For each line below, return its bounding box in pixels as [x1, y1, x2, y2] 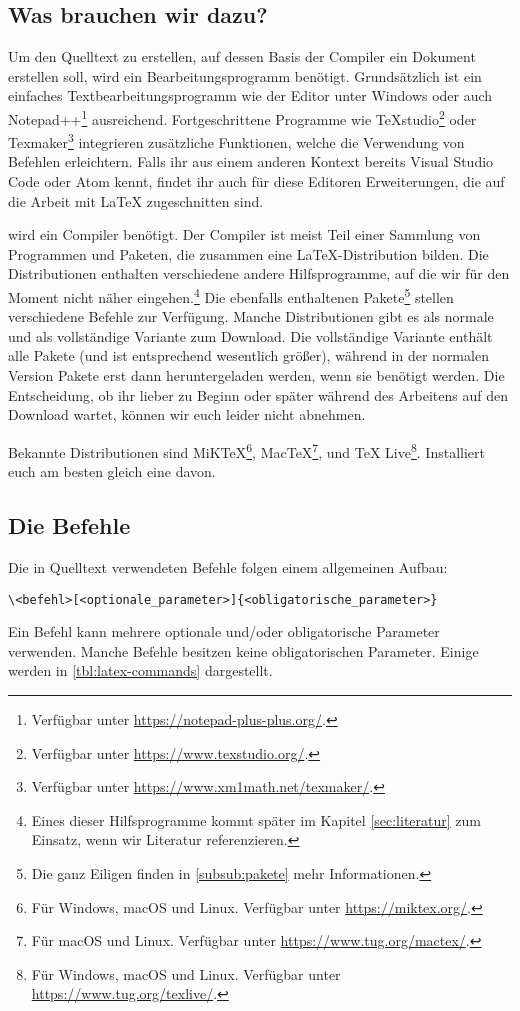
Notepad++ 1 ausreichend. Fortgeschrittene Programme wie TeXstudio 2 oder [8, 105, 477, 129]
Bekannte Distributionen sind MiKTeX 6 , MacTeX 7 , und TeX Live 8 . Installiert [8, 438, 485, 462]
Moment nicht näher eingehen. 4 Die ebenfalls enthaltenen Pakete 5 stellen [8, 284, 454, 307]
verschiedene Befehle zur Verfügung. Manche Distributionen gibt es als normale [8, 306, 494, 327]
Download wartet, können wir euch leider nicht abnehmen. [8, 404, 366, 425]
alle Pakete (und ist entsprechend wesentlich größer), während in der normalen [8, 345, 489, 366]
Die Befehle [8, 510, 131, 541]
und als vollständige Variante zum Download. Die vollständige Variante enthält [8, 325, 493, 346]
